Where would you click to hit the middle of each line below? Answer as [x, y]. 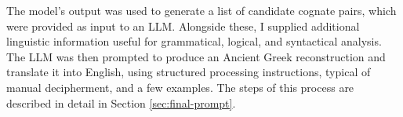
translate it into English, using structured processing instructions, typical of [189, 72]
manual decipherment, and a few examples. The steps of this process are [180, 87]
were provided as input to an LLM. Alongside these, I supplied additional [183, 26]
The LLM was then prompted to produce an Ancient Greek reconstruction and [196, 56]
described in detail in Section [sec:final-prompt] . [121, 102]
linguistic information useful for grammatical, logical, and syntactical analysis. [194, 41]
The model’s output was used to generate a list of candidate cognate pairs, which [201, 10]
